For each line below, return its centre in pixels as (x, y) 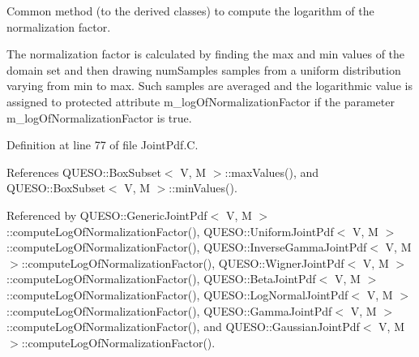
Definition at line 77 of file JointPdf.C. (103, 145)
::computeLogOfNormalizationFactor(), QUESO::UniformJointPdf (170, 231)
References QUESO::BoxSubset (84, 172)
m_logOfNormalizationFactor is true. (99, 117)
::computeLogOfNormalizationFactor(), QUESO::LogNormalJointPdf (177, 294)
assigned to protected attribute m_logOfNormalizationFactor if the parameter (201, 101)
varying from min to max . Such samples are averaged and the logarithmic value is (209, 86)
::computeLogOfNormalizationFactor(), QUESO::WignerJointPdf (183, 262)
